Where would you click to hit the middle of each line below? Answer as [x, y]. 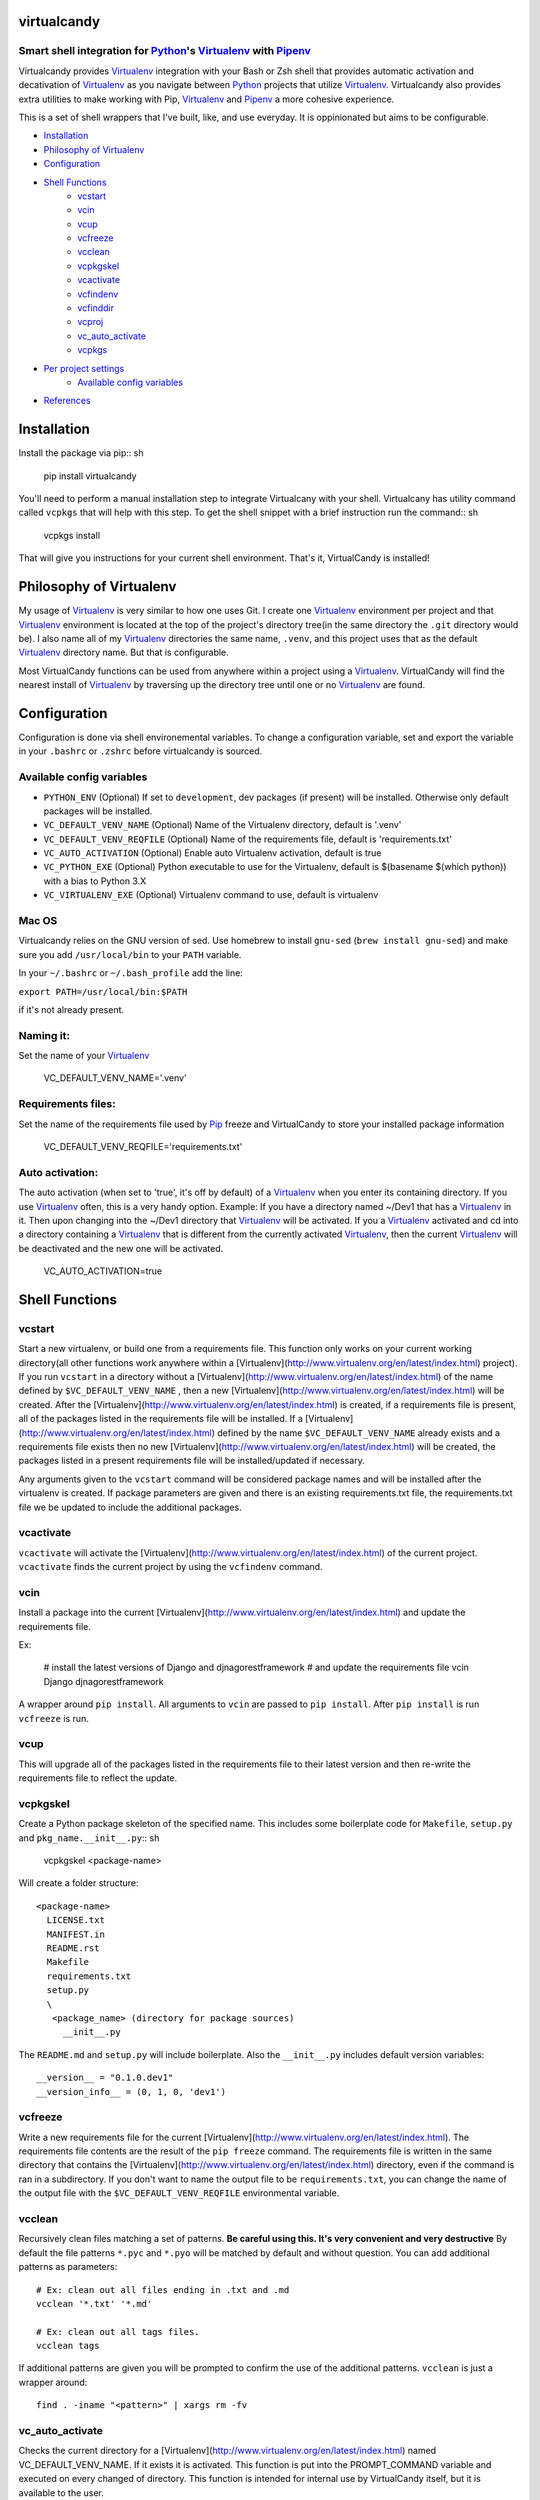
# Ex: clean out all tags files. [118, 2331]
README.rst [73, 1948]
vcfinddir [96, 308]
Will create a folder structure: [78, 1883]
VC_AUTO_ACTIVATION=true [103, 1271]
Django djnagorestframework [103, 1681]
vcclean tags [68, 2346]
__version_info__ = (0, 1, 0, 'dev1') [131, 2091]
